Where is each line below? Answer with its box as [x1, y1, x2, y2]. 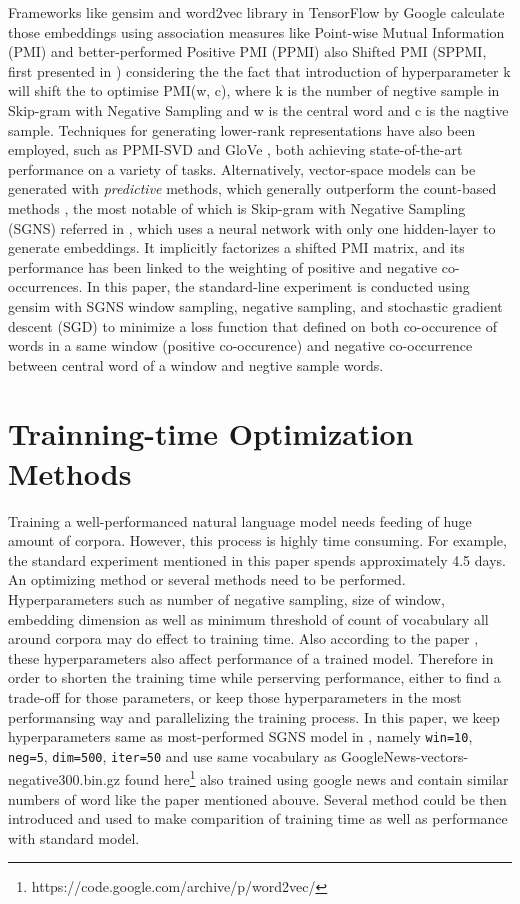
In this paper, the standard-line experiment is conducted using [87, 276, 470, 297]
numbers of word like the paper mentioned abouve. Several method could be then [8, 788, 507, 809]
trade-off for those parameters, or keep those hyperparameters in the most [8, 686, 462, 707]
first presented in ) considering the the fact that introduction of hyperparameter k [8, 60, 511, 81]
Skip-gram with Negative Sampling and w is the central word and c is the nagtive [8, 99, 509, 120]
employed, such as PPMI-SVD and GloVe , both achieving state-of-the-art [8, 139, 463, 160]
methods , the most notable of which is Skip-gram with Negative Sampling [8, 197, 466, 218]
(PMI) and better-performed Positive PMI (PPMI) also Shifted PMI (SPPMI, [8, 41, 487, 62]
